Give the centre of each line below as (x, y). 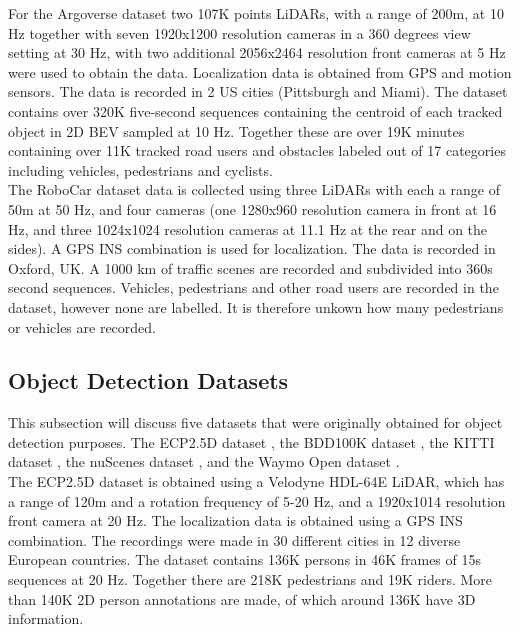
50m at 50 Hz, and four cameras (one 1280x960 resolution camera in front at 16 (252, 208)
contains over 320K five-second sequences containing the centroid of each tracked (255, 110)
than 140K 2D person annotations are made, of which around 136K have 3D (242, 598)
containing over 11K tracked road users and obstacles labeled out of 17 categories (257, 150)
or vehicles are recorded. (82, 326)
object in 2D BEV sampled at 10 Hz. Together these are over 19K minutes (236, 130)
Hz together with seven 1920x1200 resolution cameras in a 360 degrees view (239, 32)
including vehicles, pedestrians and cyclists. (140, 169)
